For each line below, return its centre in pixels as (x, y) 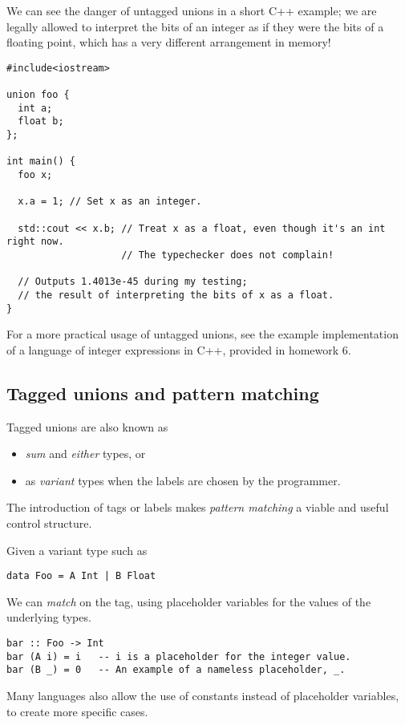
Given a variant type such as (77, 550)
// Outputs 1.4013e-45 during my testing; (133, 282)
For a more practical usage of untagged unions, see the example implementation (202, 334)
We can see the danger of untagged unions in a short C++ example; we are (192, 10)
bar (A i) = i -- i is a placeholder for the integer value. (179, 656)
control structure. (49, 523)
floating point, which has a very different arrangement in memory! (169, 42)
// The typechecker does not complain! (228, 255)
